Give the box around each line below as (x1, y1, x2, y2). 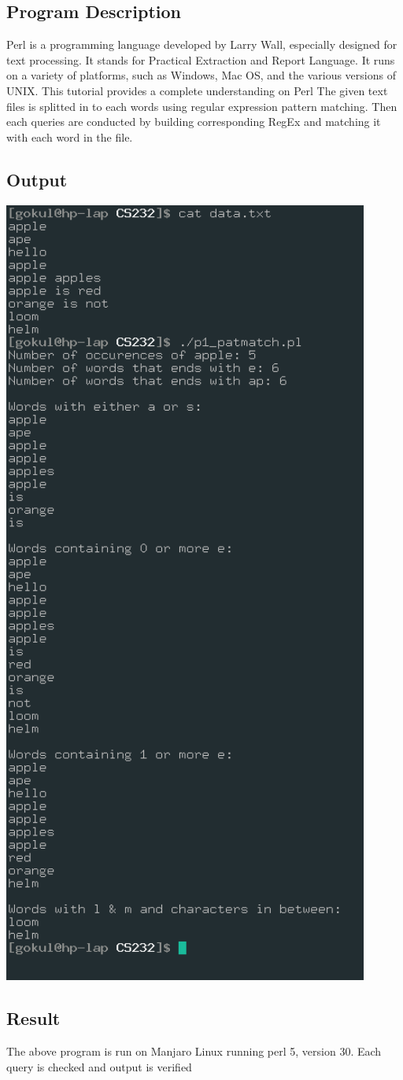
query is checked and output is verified (6, 1058, 192, 1074)
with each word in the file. (6, 128, 133, 145)
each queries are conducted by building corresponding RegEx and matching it (6, 113, 381, 130)
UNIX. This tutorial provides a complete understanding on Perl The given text (6, 82, 388, 98)
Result (6, 1006, 61, 1030)
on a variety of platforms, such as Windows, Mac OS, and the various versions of (6, 67, 396, 83)
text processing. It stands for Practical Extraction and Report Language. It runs (6, 51, 395, 68)
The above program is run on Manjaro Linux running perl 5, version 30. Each (6, 1043, 382, 1060)
